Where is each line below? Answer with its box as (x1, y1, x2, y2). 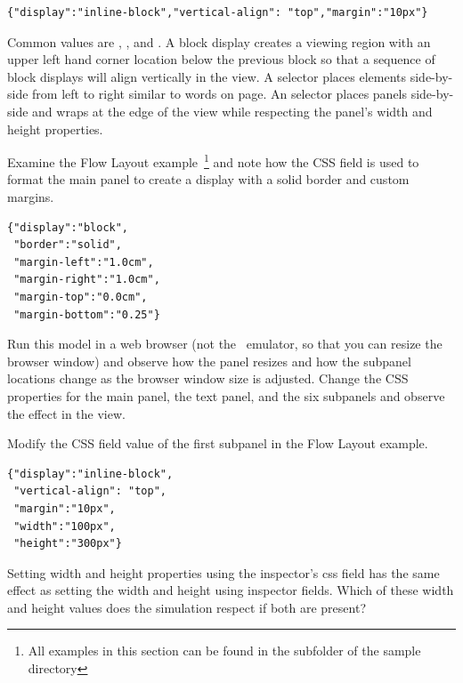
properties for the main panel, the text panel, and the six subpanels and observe (7, 386, 445, 405)
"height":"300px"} (13, 537, 122, 550)
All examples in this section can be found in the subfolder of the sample (28, 641, 421, 660)
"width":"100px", (13, 519, 116, 533)
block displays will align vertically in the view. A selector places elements (7, 67, 407, 85)
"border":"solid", (13, 238, 122, 252)
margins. (7, 188, 54, 205)
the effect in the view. (7, 404, 126, 422)
